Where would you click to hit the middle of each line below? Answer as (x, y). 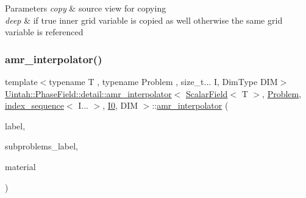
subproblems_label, (41, 146)
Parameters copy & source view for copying (86, 8)
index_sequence (34, 105)
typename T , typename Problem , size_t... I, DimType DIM (163, 81)
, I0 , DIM (120, 105)
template (21, 81)
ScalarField (207, 93)
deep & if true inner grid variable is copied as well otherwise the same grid (144, 20)
